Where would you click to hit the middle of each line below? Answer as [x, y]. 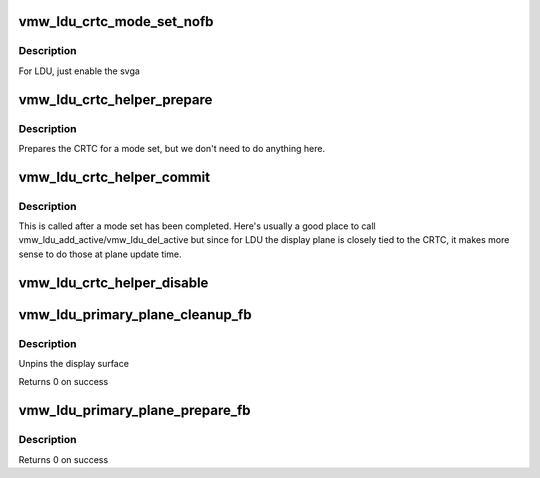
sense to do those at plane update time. [100, 254]
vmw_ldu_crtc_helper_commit [114, 176]
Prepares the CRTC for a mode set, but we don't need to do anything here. [171, 148]
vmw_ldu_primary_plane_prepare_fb [134, 410]
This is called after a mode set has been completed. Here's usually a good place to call [197, 226]
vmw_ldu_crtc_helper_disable [113, 282]
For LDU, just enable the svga [79, 71]
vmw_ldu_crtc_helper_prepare [115, 99]
